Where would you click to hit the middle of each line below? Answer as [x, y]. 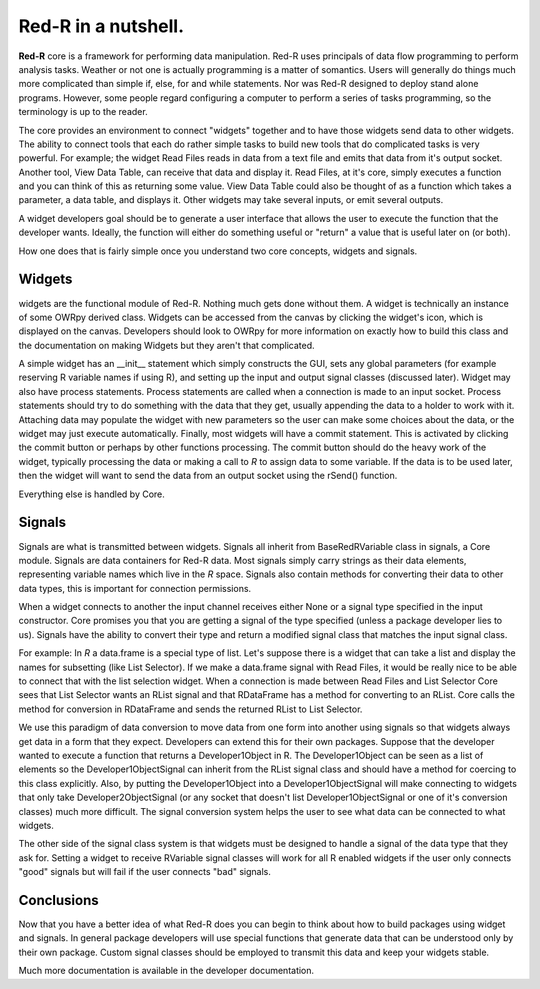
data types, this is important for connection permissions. [135, 588]
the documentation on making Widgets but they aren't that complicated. [166, 345]
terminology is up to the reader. [83, 112]
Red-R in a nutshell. [101, 26]
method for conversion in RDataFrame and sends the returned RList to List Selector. [190, 709]
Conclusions [58, 900]
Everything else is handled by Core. [91, 494]
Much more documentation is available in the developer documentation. [166, 971]
